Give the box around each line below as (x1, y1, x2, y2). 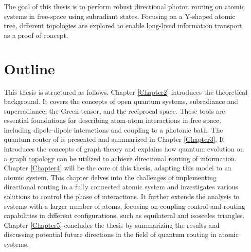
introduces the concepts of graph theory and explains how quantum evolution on (4, 144, 244, 154)
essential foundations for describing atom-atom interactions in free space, (4, 115, 221, 125)
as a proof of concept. (4, 30, 68, 40)
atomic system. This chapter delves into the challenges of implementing (4, 172, 216, 182)
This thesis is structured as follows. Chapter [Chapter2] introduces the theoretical (4, 86, 248, 97)
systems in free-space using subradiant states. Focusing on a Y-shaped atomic (4, 11, 235, 21)
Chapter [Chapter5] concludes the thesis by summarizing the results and (4, 219, 220, 230)
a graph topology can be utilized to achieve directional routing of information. (4, 153, 237, 163)
